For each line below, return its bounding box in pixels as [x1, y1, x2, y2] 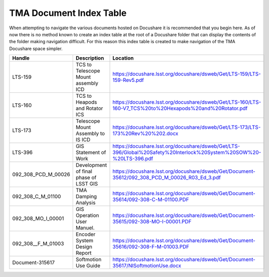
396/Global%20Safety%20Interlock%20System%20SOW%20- [112, 149, 261, 156]
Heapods [75, 99, 97, 106]
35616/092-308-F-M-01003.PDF [112, 243, 189, 250]
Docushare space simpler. [9, 45, 63, 52]
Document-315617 [12, 259, 55, 266]
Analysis [75, 199, 96, 206]
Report [75, 250, 92, 257]
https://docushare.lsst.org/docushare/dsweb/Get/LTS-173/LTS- [112, 124, 261, 131]
